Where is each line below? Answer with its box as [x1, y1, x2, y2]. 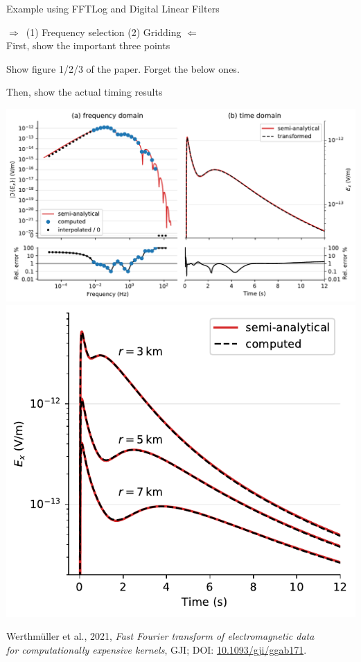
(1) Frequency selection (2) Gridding [26, 24, 182, 39]
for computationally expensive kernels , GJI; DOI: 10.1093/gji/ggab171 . [6, 642, 307, 656]
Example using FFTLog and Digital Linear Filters [6, 1, 220, 15]
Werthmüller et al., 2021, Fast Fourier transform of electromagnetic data [6, 629, 315, 643]
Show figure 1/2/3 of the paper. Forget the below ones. [6, 61, 240, 76]
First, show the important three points [6, 38, 170, 53]
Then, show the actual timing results [6, 85, 163, 99]
